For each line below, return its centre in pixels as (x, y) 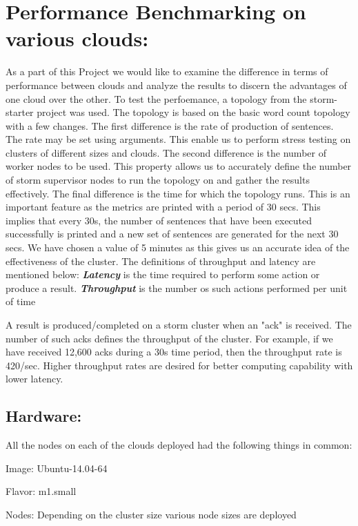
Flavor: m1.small (41, 491)
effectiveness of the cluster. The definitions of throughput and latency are (161, 261)
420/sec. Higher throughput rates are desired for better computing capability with (179, 365)
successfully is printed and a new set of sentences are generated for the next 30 (172, 234)
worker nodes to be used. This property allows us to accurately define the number (179, 166)
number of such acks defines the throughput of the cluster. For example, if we (169, 338)
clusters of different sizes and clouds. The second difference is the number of (166, 152)
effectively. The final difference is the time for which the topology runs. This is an (178, 193)
